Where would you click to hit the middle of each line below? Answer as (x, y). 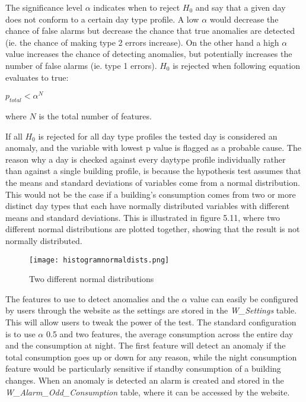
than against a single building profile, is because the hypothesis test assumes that (153, 171)
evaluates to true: (37, 77)
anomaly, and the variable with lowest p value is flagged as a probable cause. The (153, 148)
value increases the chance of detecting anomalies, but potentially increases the (149, 54)
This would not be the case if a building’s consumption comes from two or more (151, 194)
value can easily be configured (244, 298)
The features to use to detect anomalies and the (93, 298)
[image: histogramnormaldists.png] (99, 260)
